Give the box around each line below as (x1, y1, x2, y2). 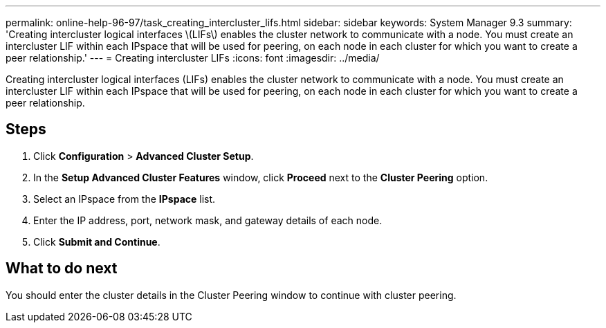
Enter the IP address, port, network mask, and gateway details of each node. (33, 214, 383, 226)
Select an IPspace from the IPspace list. (33, 192, 216, 205)
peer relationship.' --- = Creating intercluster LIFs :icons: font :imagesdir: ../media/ (6, 52, 380, 64)
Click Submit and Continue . (33, 235, 160, 248)
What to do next (6, 259, 118, 277)
